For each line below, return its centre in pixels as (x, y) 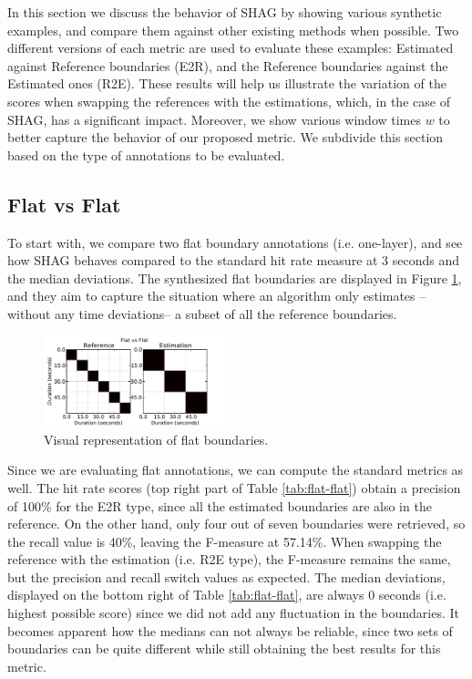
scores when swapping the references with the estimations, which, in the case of (229, 101)
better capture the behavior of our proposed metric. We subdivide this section (226, 137)
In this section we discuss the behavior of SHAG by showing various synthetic (225, 12)
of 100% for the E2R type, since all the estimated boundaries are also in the (220, 505)
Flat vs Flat (64, 204)
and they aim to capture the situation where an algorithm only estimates (211, 296)
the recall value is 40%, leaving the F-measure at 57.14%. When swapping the (225, 541)
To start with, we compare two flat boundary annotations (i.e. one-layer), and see (235, 242)
